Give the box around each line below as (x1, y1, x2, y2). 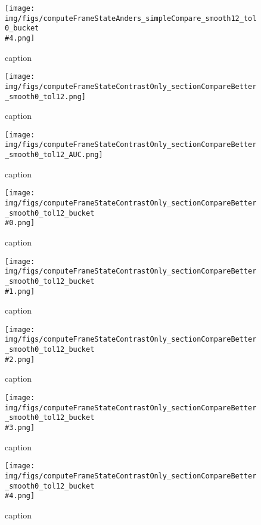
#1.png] (5, 287, 35, 296)
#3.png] (5, 423, 35, 432)
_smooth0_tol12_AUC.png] (5, 151, 103, 159)
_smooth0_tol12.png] (5, 92, 86, 101)
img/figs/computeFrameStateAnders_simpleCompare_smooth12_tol (5, 14, 257, 23)
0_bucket (5, 24, 39, 33)
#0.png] (5, 219, 35, 228)
